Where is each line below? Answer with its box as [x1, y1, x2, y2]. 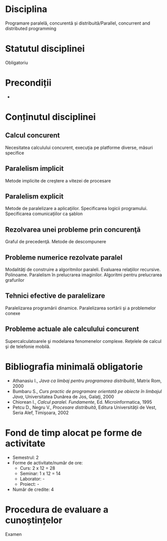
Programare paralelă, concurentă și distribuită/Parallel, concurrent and [5, 20, 150, 26]
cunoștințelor [5, 514, 62, 526]
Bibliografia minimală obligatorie [5, 361, 143, 372]
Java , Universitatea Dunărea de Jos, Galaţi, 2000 [12, 394, 114, 400]
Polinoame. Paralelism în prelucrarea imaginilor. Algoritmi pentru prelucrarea [5, 272, 162, 278]
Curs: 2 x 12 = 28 [19, 465, 55, 471]
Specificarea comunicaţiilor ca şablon [5, 211, 83, 217]
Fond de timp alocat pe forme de [5, 427, 142, 438]
